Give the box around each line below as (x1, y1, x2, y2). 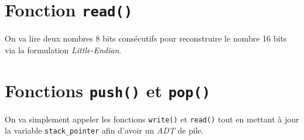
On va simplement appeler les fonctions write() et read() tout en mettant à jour (5, 112, 299, 125)
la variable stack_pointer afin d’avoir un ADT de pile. (5, 124, 204, 136)
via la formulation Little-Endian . (5, 43, 122, 56)
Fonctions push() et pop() (5, 78, 211, 102)
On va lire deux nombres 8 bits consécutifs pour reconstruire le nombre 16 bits (5, 32, 287, 45)
